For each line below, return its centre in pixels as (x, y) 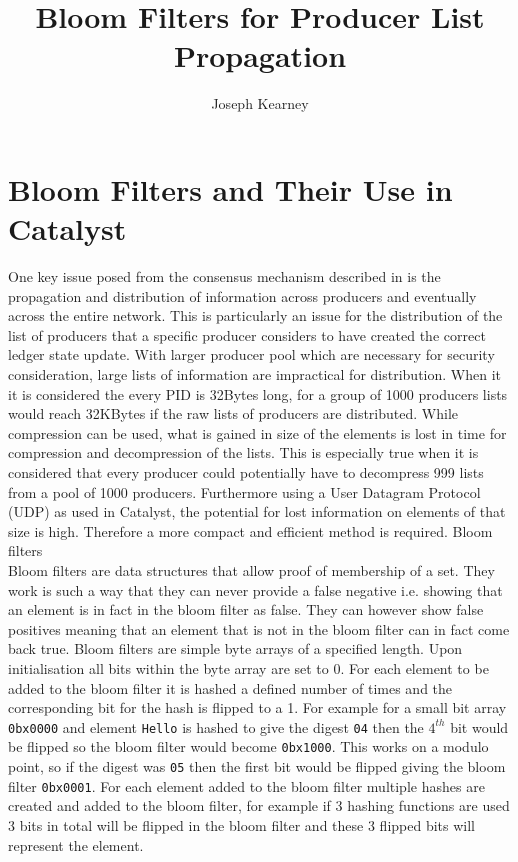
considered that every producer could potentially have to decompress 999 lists (246, 471)
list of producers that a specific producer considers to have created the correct (247, 334)
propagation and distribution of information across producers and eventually (242, 295)
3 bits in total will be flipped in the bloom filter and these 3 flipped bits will (241, 824)
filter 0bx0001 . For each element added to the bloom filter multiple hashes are (246, 785)
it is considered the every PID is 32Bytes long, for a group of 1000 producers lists (258, 393)
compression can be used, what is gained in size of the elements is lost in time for (257, 432)
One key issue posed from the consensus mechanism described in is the (224, 276)
